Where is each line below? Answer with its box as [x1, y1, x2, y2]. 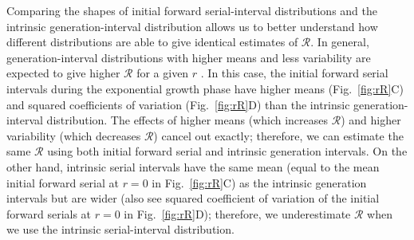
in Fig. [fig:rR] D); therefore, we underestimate [124, 205, 351, 222]
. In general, [310, 33, 369, 50]
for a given [136, 65, 189, 81]
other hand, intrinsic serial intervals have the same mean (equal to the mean [6, 158, 380, 175]
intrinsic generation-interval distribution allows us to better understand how [6, 18, 378, 34]
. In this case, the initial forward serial [200, 65, 388, 81]
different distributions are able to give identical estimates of [6, 33, 298, 50]
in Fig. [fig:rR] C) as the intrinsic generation [152, 174, 367, 191]
